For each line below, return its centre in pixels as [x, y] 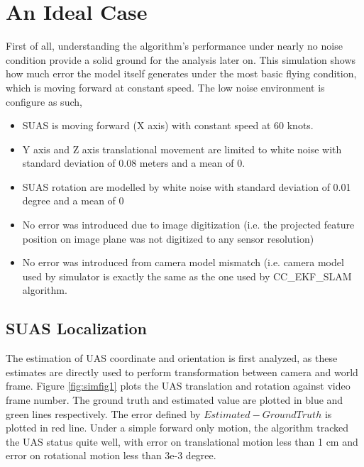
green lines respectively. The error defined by [103, 413]
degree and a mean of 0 [73, 200]
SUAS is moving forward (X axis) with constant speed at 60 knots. [168, 125]
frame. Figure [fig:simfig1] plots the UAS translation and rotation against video [178, 386]
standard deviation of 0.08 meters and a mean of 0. [134, 163]
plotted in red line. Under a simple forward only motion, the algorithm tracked [177, 428]
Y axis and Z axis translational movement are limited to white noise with [182, 149]
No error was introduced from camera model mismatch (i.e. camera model [183, 262]
